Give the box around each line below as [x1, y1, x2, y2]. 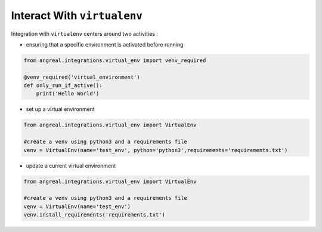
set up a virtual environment [26, 106, 95, 113]
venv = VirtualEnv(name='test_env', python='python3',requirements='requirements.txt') [23, 147, 288, 153]
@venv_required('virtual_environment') [23, 73, 140, 81]
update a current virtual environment [26, 162, 116, 169]
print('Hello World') [36, 90, 100, 97]
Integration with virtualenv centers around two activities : [11, 30, 158, 37]
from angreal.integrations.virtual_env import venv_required [23, 57, 206, 64]
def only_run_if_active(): [23, 82, 103, 89]
